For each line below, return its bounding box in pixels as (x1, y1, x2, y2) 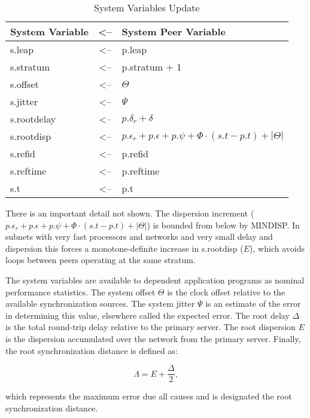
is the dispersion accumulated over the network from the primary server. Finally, (5, 332, 301, 344)
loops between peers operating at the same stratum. (5, 254, 196, 266)
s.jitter (10, 94, 38, 108)
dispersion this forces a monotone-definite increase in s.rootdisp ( (5, 242, 244, 254)
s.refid (10, 147, 35, 160)
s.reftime (10, 164, 47, 178)
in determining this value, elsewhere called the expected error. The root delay (5, 309, 290, 321)
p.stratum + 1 (121, 60, 182, 74)
